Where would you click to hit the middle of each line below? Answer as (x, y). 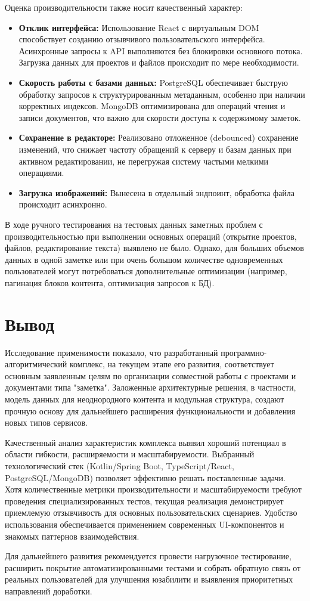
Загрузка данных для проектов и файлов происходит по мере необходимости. (159, 62)
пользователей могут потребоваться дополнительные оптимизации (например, (146, 271)
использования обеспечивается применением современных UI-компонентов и (145, 524)
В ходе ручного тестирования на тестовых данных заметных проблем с (134, 224)
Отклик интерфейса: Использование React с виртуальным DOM (139, 27)
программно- (244, 352)
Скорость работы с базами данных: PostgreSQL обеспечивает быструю (153, 82)
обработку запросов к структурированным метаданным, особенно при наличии (162, 94)
